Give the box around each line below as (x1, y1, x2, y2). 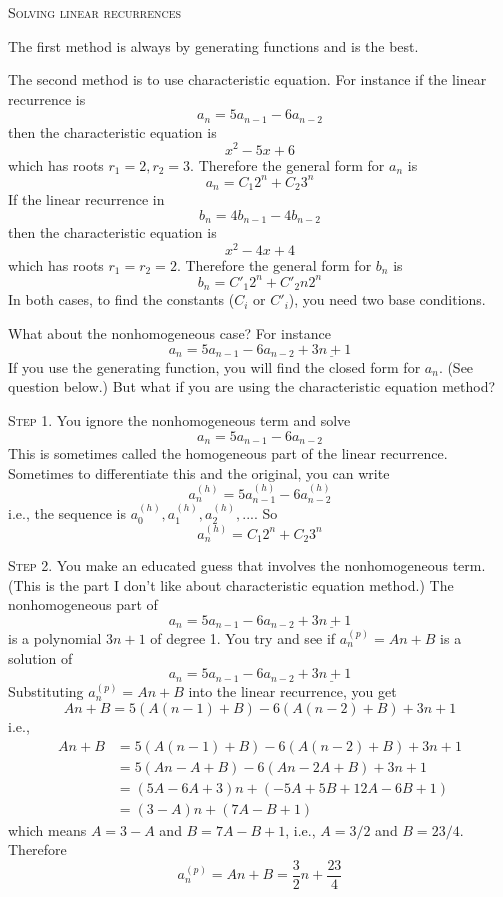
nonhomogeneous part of (8, 594, 158, 615)
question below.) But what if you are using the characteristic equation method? (8, 376, 496, 397)
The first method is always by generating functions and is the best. (8, 35, 419, 56)
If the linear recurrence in (8, 189, 165, 210)
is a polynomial (8, 628, 102, 649)
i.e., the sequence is (8, 503, 126, 524)
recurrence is (8, 88, 86, 109)
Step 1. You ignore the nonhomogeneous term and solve (8, 409, 351, 430)
